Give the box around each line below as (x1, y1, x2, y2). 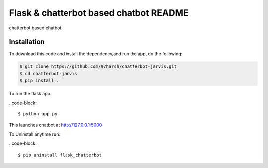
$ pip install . (19, 78, 60, 84)
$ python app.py (18, 111, 58, 116)
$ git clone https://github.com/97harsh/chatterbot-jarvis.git (19, 64, 177, 69)
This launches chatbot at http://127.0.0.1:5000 (9, 122, 102, 128)
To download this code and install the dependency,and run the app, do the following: (9, 51, 183, 56)
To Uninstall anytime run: (9, 131, 61, 137)
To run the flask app (9, 91, 51, 97)
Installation (9, 38, 45, 46)
